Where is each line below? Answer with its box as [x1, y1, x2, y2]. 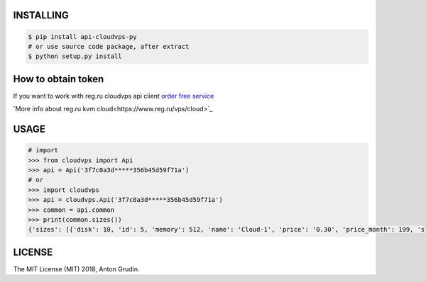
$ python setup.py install [28, 52, 122, 60]
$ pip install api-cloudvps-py [28, 33, 138, 40]
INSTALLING [13, 9, 69, 21]
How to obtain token [13, 73, 104, 85]
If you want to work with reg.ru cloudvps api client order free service [13, 91, 214, 100]
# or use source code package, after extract [28, 43, 190, 50]
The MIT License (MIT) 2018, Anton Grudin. [13, 264, 140, 273]
